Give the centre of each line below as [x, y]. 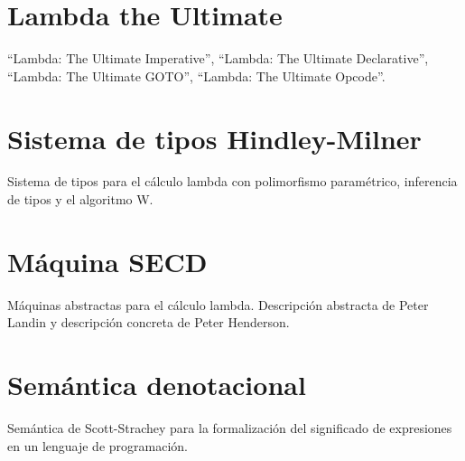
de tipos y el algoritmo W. [80, 199]
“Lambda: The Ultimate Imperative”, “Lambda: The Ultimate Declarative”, [218, 58]
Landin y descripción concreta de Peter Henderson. [149, 322]
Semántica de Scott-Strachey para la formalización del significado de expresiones [230, 428]
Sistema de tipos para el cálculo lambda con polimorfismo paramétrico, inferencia [232, 181]
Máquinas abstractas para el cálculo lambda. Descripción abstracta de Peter [218, 304]
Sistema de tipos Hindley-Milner [214, 138]
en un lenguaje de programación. [98, 445]
